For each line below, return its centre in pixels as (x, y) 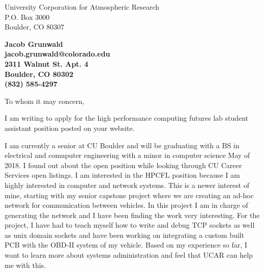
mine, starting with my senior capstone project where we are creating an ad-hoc (129, 195)
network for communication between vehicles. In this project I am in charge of (126, 205)
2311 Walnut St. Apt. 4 (47, 63)
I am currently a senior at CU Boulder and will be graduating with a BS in (122, 145)
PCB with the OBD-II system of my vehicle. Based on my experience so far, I (126, 245)
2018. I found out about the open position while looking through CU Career (123, 165)
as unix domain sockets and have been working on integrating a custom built (124, 235)
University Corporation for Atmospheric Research (82, 7)
